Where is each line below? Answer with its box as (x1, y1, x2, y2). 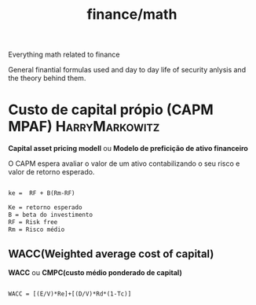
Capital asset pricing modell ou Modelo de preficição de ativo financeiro (8, 144, 249, 153)
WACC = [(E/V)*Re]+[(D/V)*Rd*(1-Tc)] (8, 290, 132, 298)
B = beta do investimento (8, 211, 93, 219)
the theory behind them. (8, 73, 86, 83)
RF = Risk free (8, 218, 58, 226)
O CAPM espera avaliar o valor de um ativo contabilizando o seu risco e (8, 159, 240, 168)
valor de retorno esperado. (8, 167, 95, 177)
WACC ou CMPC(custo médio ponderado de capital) (8, 268, 182, 277)
